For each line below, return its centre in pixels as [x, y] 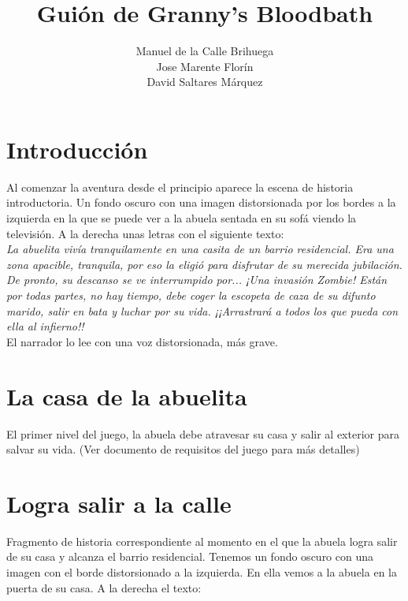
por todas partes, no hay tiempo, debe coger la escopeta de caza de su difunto [191, 295]
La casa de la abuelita [127, 396]
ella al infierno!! [45, 326]
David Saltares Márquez [205, 82]
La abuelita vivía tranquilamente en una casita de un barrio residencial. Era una [200, 249]
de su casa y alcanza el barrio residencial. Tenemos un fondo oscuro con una [190, 556]
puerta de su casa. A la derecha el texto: [104, 587]
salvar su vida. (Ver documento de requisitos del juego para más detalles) [183, 449]
